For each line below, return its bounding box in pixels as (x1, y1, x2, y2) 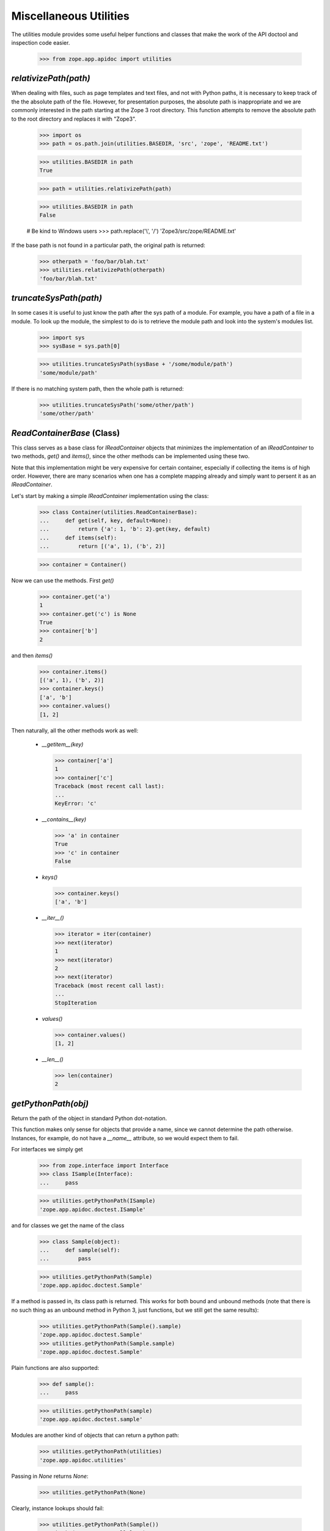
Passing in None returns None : (11, 1472, 89, 1480)
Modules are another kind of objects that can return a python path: (11, 1432, 180, 1439)
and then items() (11, 652, 53, 659)
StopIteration (54, 999, 97, 1006)
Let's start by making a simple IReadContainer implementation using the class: (11, 492, 209, 499)
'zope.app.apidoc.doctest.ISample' (39, 1206, 146, 1213)
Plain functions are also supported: (11, 1364, 100, 1371)
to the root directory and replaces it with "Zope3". (11, 115, 137, 122)
